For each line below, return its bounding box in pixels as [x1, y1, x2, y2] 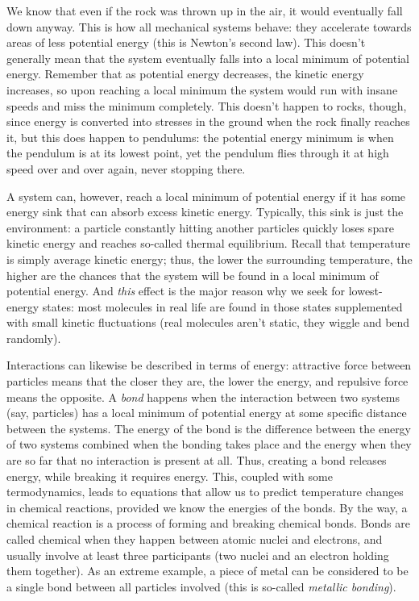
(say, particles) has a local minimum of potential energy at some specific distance [6, 404, 407, 421]
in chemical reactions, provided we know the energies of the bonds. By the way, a [6, 499, 408, 515]
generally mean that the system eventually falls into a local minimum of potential [6, 49, 409, 66]
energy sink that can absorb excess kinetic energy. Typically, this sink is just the [6, 203, 404, 220]
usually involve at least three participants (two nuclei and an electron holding [6, 546, 389, 563]
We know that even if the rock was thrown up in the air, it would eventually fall [6, 2, 403, 19]
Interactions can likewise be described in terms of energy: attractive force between [6, 357, 412, 374]
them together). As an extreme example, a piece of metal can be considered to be [6, 562, 409, 579]
